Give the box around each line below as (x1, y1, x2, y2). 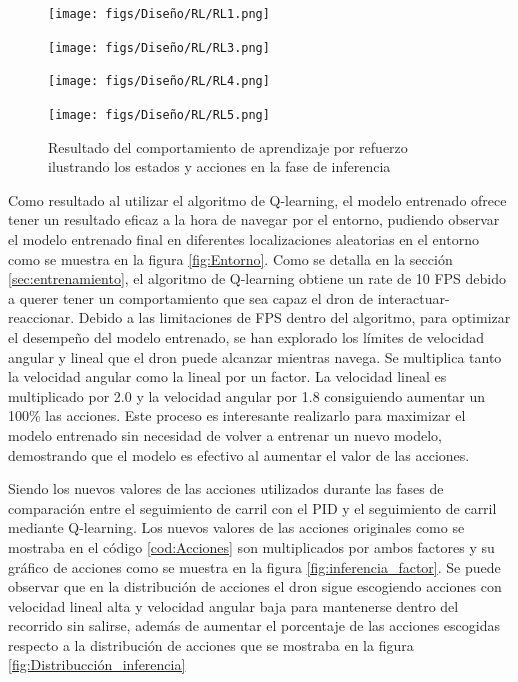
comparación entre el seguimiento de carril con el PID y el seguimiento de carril (8, 497, 497, 518)
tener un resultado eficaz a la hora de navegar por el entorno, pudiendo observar (8, 209, 500, 230)
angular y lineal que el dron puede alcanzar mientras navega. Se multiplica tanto (8, 346, 502, 367)
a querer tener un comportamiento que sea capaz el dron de (8, 287, 374, 308)
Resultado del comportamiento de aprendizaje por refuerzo (48, 136, 408, 157)
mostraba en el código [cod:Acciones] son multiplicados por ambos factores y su (8, 536, 495, 557)
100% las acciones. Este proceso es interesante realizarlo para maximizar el (8, 405, 466, 426)
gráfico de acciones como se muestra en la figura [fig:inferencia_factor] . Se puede (8, 556, 501, 577)
